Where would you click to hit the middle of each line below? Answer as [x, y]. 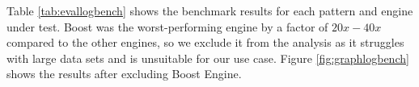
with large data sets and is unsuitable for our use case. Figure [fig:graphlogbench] [208, 58]
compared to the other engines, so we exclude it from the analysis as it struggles [205, 42]
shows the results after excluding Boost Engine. [124, 74]
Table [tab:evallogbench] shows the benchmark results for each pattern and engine [210, 10]
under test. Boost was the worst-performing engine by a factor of [167, 26]
